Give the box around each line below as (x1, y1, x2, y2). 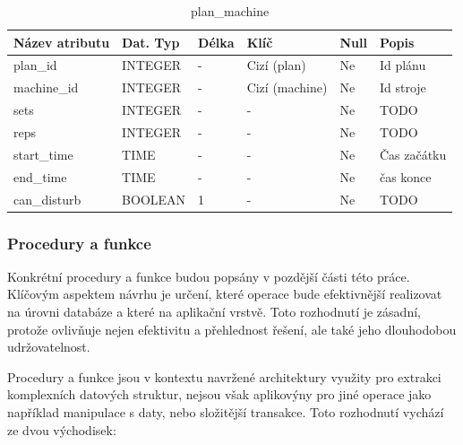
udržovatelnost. (7, 337, 90, 356)
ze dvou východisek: (7, 420, 116, 439)
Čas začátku (379, 144, 447, 163)
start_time (13, 144, 73, 163)
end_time (13, 167, 67, 186)
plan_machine (191, 2, 270, 20)
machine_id (13, 78, 79, 97)
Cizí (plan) (246, 56, 306, 74)
